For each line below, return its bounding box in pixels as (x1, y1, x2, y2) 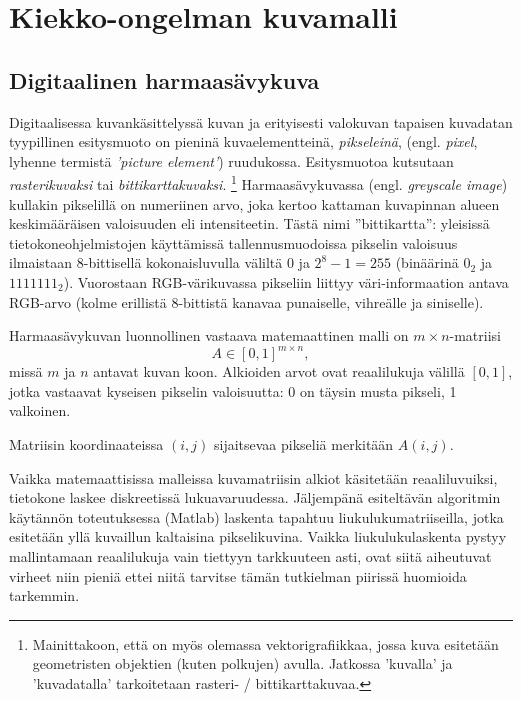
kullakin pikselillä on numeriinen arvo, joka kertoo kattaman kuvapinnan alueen (9, 193, 500, 214)
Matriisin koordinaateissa (9, 434, 164, 455)
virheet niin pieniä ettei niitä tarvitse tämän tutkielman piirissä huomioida (9, 565, 467, 586)
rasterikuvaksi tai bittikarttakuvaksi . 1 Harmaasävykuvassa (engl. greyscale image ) (9, 171, 508, 195)
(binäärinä (395, 252, 459, 273)
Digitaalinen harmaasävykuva (9, 64, 320, 95)
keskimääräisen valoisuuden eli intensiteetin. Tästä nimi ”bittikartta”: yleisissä (9, 213, 490, 234)
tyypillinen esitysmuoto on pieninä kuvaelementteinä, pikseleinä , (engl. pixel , (9, 131, 478, 152)
